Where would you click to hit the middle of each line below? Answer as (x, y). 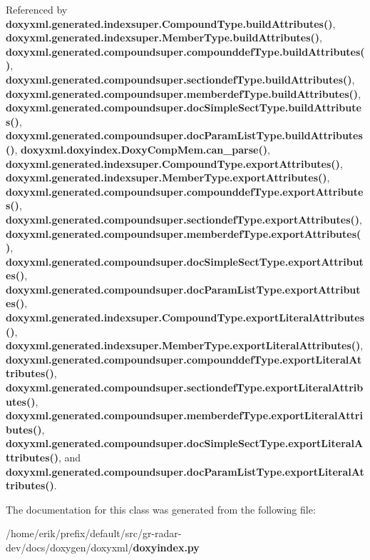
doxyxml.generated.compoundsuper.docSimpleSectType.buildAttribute (184, 107)
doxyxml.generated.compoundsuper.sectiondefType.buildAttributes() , (180, 79)
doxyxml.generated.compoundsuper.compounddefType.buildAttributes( (185, 51)
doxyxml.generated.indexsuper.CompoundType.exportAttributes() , (174, 163)
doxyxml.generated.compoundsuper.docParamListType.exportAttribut (183, 289)
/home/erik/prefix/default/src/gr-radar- (94, 533)
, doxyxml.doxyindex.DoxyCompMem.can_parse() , (142, 149)
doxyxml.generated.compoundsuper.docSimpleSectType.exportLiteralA (185, 443)
